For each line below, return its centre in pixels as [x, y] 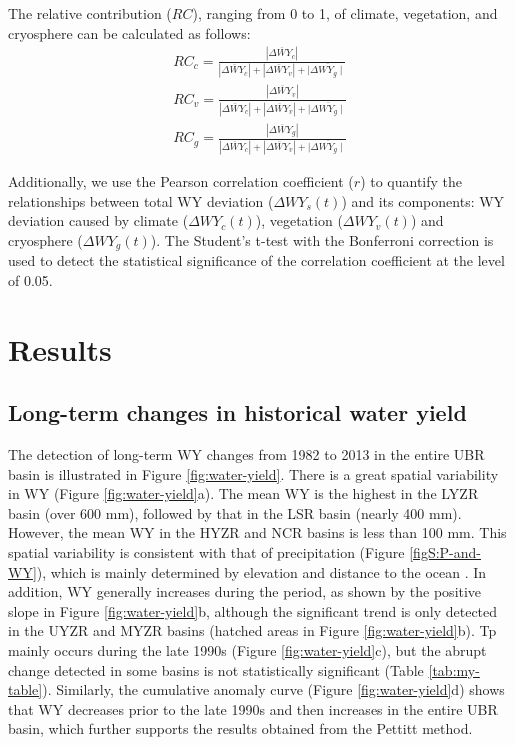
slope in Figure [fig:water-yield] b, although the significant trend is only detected [253, 610]
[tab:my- [454, 669]
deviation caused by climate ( [98, 220]
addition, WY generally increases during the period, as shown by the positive [245, 591]
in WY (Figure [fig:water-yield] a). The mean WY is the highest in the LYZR [243, 493]
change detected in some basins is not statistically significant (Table [216, 669]
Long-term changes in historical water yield [237, 412]
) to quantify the [411, 181]
